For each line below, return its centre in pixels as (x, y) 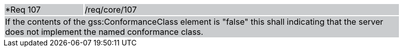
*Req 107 (23, 10)
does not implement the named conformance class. (104, 32)
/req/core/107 (111, 10)
